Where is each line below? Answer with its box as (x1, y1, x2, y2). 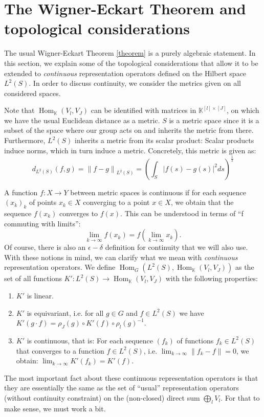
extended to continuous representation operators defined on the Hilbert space (4, 67, 247, 78)
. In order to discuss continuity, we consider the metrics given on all (29, 78, 241, 88)
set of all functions (4, 273, 62, 284)
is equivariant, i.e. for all (27, 307, 104, 318)
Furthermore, (4, 135, 46, 146)
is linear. (27, 290, 54, 300)
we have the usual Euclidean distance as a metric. (4, 114, 160, 125)
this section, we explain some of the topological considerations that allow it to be (4, 57, 258, 68)
